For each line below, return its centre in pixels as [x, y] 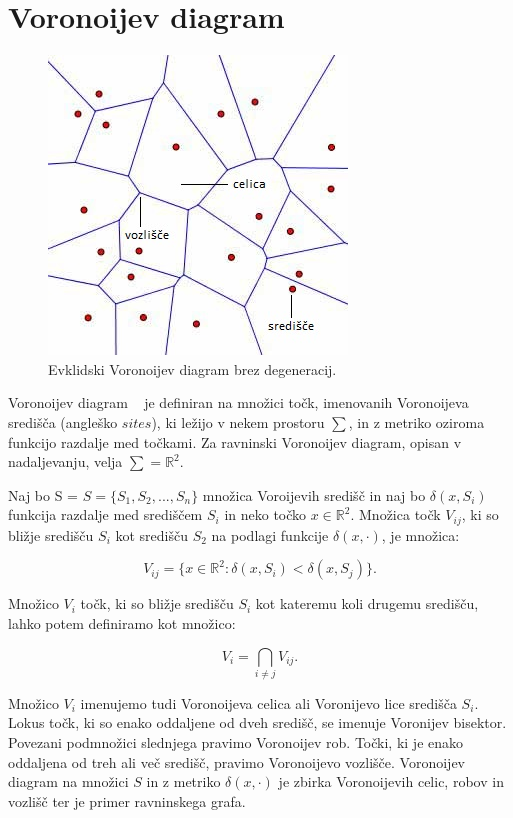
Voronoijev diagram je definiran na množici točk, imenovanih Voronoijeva [238, 402]
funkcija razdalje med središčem [105, 514]
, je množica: [420, 534]
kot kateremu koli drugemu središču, [367, 603]
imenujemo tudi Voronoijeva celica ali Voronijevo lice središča [268, 702]
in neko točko [265, 514]
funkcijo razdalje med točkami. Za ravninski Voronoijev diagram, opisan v [235, 441]
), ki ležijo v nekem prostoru [238, 421]
